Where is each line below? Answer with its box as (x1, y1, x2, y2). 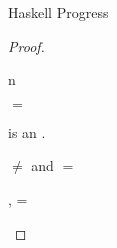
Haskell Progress (8, 2, 109, 22)
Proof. (8, 35, 45, 56)
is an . (8, 121, 46, 142)
